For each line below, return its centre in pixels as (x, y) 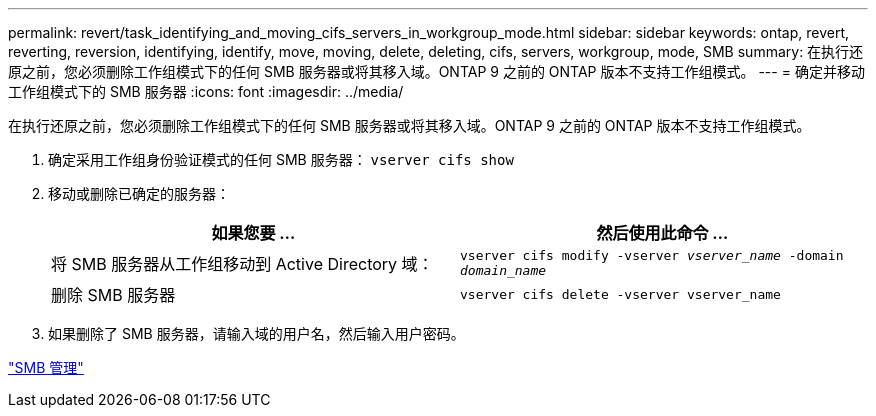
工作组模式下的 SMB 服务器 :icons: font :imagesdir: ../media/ (206, 91)
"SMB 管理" (46, 367)
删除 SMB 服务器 (113, 295)
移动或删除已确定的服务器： (139, 193)
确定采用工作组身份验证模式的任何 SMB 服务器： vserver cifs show (281, 159)
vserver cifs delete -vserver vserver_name (620, 294)
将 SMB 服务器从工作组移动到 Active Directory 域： (242, 264)
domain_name (503, 270)
